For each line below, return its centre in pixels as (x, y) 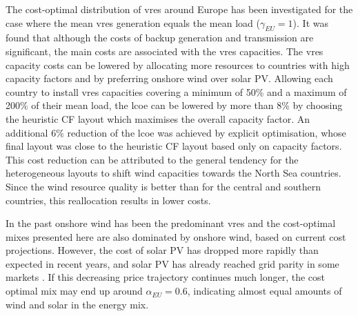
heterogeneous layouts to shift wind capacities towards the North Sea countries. (173, 173)
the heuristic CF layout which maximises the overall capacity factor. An (158, 118)
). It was (311, 22)
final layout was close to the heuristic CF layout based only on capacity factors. (174, 146)
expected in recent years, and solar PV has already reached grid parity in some (172, 263)
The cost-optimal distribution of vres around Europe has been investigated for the (179, 9)
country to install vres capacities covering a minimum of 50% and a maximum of (176, 91)
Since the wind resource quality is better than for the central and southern (163, 186)
